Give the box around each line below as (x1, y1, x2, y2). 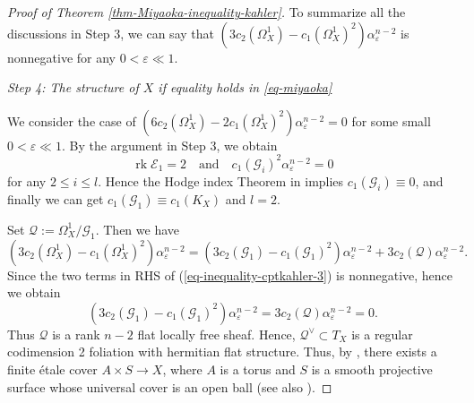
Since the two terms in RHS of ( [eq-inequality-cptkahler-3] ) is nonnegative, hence (7, 265, 453, 284)
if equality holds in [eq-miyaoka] (158, 78, 332, 97)
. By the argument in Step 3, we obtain (61, 135, 278, 154)
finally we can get (7, 189, 104, 208)
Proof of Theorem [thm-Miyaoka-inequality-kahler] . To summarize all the (7, 3, 406, 21)
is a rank (52, 324, 100, 343)
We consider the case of (7, 111, 136, 130)
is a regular (351, 324, 413, 343)
